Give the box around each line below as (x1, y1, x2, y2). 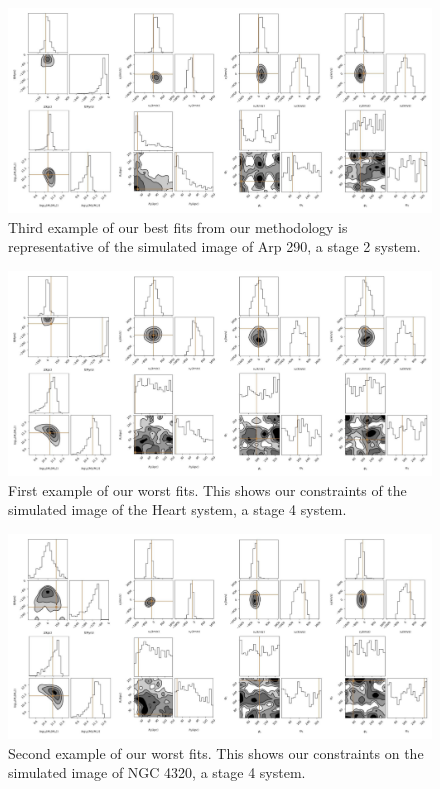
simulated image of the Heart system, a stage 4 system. (8, 499, 347, 520)
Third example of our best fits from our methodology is (8, 216, 348, 237)
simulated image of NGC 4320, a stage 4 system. (8, 762, 306, 783)
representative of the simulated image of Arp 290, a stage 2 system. (8, 236, 421, 257)
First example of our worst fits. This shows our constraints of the (8, 479, 407, 500)
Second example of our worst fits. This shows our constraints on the (8, 742, 424, 763)
